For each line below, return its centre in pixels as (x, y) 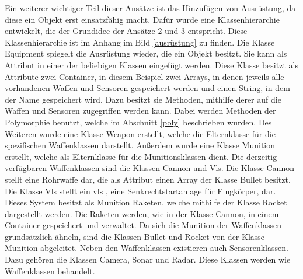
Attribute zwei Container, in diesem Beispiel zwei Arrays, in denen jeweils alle (144, 76)
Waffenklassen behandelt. (50, 271)
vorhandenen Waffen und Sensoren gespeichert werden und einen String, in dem (147, 88)
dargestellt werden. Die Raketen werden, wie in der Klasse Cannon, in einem (142, 213)
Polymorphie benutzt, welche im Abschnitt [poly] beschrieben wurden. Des (138, 122)
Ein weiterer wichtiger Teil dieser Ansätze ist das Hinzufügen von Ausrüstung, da (150, 8)
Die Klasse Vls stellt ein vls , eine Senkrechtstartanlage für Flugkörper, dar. (140, 191)
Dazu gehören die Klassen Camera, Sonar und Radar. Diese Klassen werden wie (148, 259)
